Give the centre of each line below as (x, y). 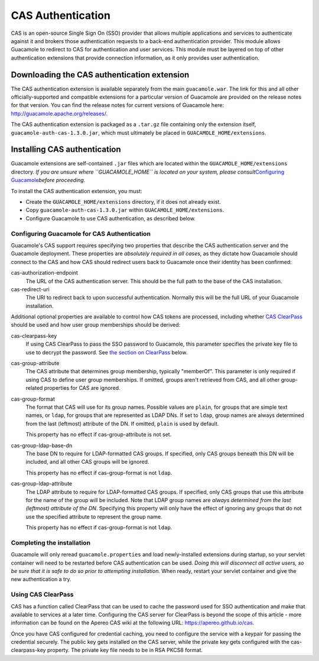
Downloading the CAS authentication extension (100, 75)
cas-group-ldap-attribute (42, 484)
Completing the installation (51, 542)
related (34, 388)
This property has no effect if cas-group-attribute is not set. (99, 435)
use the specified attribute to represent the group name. (94, 516)
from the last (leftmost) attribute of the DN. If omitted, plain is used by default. (122, 424)
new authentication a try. (41, 579)
